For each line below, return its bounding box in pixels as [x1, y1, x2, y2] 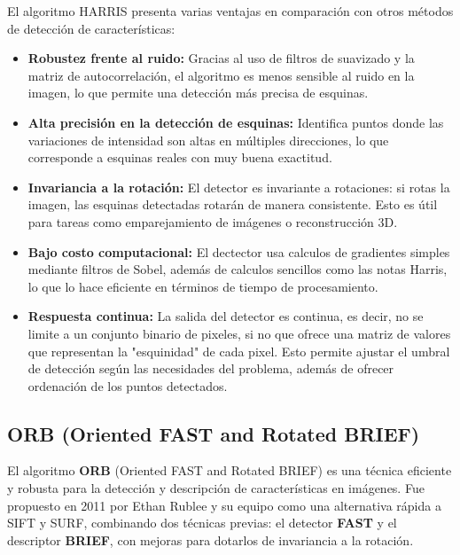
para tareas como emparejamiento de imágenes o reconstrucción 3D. [27, 212, 398, 231]
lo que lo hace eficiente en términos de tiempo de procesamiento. [27, 277, 378, 295]
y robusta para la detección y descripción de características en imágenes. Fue [7, 479, 425, 497]
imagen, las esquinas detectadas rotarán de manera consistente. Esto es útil [27, 195, 438, 214]
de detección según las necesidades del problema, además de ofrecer [27, 359, 394, 378]
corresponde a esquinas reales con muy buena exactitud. [27, 148, 332, 167]
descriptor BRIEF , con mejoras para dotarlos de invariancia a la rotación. [7, 530, 414, 549]
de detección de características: [7, 19, 175, 37]
